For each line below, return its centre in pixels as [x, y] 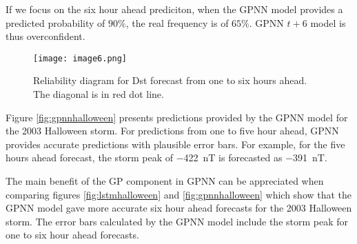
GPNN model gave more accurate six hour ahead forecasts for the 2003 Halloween [179, 208]
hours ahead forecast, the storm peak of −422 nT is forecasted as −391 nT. [166, 157]
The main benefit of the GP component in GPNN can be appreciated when [165, 181]
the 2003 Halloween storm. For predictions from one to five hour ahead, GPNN [172, 131]
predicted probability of [55, 22]
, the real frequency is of [177, 22]
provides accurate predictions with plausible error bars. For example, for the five [175, 144]
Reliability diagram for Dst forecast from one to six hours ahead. [170, 80]
